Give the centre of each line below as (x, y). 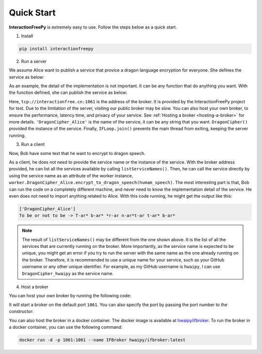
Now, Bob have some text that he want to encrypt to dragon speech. (77, 153)
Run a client (33, 144)
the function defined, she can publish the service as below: (68, 92)
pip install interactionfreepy (57, 49)
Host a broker (35, 287)
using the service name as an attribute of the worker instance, (71, 176)
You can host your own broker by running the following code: (70, 296)
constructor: (21, 311)
